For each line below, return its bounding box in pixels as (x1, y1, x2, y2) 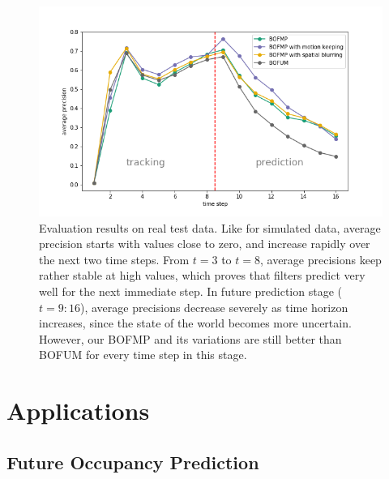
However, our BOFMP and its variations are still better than (39, 330, 342, 347)
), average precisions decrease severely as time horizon (79, 298, 348, 315)
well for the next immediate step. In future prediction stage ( (39, 283, 342, 300)
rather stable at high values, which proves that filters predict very (39, 267, 365, 284)
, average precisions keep (259, 250, 382, 267)
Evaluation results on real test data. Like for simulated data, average (39, 219, 381, 236)
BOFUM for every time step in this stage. (39, 346, 247, 363)
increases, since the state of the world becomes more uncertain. (39, 314, 352, 331)
